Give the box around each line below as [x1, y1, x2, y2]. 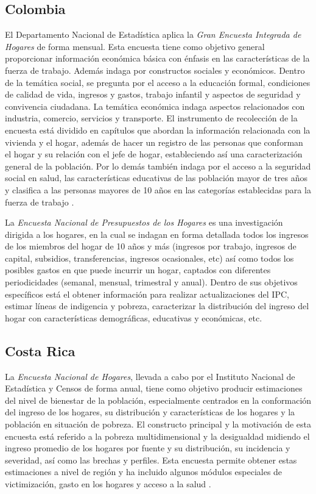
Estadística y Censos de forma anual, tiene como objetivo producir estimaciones [5, 382, 303, 395]
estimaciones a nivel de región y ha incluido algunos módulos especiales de [5, 465, 283, 478]
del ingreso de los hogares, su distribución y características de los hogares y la [5, 406, 295, 418]
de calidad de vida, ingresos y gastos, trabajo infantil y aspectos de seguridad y [5, 88, 301, 101]
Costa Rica [5, 341, 75, 360]
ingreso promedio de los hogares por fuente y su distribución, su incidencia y [5, 442, 290, 454]
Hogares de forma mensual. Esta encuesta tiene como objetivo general [5, 40, 265, 52]
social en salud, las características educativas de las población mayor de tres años [5, 171, 308, 184]
